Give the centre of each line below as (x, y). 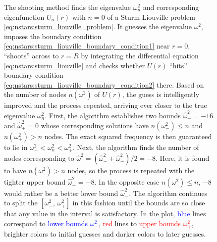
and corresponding (171, 7)
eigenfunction (24, 17)
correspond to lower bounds (46, 223)
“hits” (178, 65)
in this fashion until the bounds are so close (139, 203)
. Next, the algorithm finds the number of (136, 147)
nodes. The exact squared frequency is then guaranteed (128, 136)
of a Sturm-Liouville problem (151, 17)
